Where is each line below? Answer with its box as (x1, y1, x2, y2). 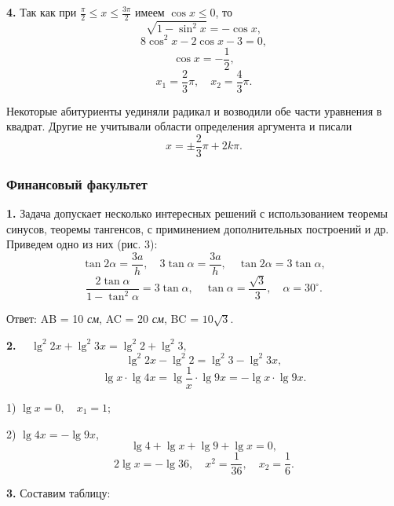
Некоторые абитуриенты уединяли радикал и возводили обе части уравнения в (6, 102, 382, 119)
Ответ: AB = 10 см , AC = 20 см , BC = (6, 310, 199, 327)
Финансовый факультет (6, 174, 148, 193)
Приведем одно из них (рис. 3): (6, 236, 158, 252)
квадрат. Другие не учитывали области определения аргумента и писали (6, 118, 352, 134)
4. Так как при (6, 4, 77, 20)
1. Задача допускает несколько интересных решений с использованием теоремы (6, 205, 388, 222)
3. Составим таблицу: (6, 485, 111, 501)
